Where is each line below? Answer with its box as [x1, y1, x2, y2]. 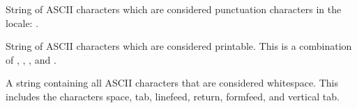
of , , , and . [6, 52, 56, 66]
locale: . [6, 15, 39, 30]
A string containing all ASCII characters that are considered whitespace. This [6, 75, 338, 90]
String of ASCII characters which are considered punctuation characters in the [6, 2, 342, 16]
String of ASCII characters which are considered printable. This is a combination [6, 39, 352, 53]
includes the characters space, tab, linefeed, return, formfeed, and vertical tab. [6, 89, 340, 103]
